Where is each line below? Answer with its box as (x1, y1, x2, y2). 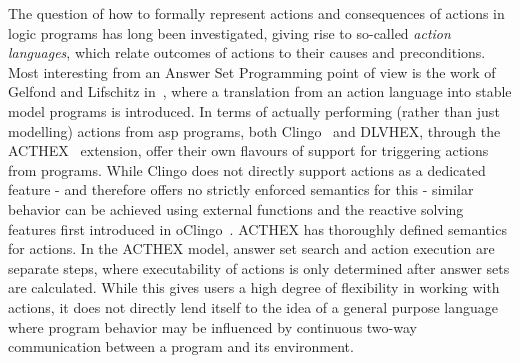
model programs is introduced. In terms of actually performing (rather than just (8, 100, 500, 121)
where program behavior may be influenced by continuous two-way (8, 316, 417, 337)
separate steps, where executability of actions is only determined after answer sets (8, 257, 510, 278)
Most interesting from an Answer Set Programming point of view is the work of (8, 61, 496, 82)
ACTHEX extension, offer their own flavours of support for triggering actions (8, 140, 489, 161)
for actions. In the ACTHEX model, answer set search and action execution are (8, 238, 495, 259)
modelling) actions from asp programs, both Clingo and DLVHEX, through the (8, 120, 501, 141)
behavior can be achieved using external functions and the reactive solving (8, 198, 464, 219)
